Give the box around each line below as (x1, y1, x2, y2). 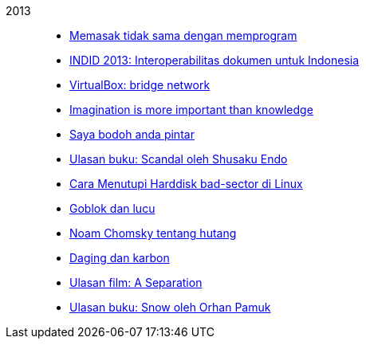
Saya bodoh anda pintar (69, 127, 195, 141)
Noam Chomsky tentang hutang (69, 226, 237, 240)
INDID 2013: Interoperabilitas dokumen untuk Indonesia (69, 53, 360, 67)
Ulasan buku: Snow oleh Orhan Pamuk (69, 300, 271, 314)
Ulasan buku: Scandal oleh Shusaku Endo (69, 152, 288, 166)
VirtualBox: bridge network (69, 78, 211, 92)
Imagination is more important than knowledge (69, 103, 313, 116)
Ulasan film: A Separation (69, 276, 203, 289)
